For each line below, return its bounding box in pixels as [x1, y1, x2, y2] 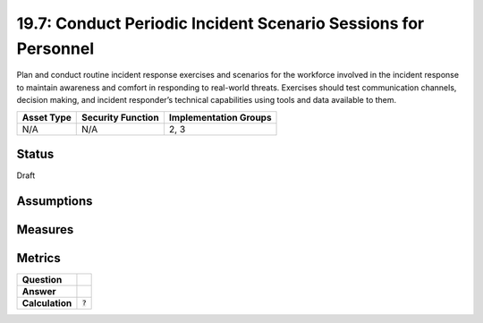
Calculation [21, 296, 72, 309]
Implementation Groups [168, 111, 272, 123]
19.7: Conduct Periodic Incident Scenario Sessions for [16, 13, 425, 33]
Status [16, 146, 55, 161]
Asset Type [21, 111, 72, 123]
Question [21, 273, 63, 285]
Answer [21, 285, 57, 297]
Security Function [81, 111, 160, 123]
